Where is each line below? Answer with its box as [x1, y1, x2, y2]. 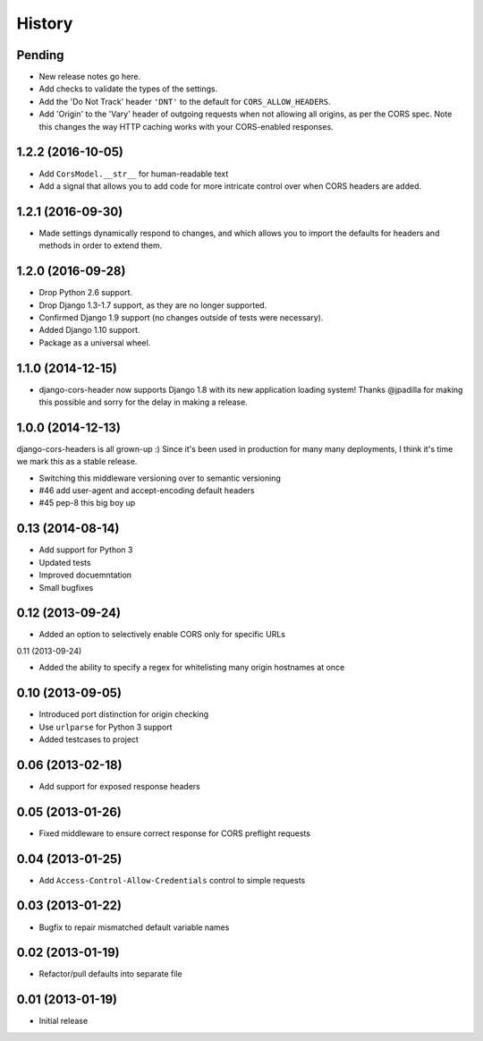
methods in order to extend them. [38, 240, 163, 251]
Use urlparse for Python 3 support [38, 721, 174, 732]
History [16, 13, 73, 33]
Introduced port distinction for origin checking [38, 709, 209, 720]
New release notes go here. [38, 72, 141, 82]
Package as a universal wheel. [38, 337, 151, 348]
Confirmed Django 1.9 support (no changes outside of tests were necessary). [38, 311, 324, 322]
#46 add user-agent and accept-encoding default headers [38, 485, 255, 496]
